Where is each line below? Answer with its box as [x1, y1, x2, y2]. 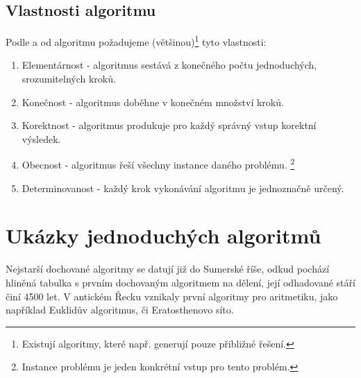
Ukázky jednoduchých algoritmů [6, 221, 321, 250]
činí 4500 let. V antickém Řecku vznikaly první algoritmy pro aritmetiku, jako [6, 289, 338, 303]
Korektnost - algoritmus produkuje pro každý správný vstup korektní [22, 118, 317, 132]
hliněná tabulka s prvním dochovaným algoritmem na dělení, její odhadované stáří [6, 275, 355, 289]
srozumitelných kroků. [22, 71, 116, 86]
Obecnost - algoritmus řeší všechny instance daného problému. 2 [22, 155, 295, 172]
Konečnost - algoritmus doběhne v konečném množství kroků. [22, 94, 284, 109]
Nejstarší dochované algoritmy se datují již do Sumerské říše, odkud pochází [6, 261, 330, 276]
